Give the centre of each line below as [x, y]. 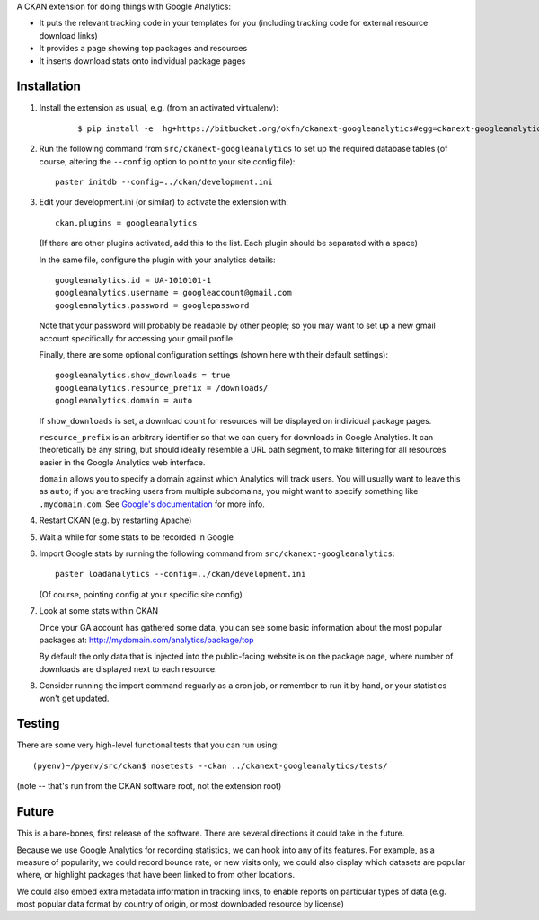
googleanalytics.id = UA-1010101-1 [133, 280]
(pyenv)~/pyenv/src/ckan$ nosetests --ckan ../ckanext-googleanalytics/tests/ [210, 765]
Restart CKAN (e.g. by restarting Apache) [115, 520]
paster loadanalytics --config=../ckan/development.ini [181, 574]
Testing [38, 724]
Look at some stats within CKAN [99, 611]
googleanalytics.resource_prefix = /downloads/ [162, 388]
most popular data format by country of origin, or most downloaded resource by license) [181, 904]
